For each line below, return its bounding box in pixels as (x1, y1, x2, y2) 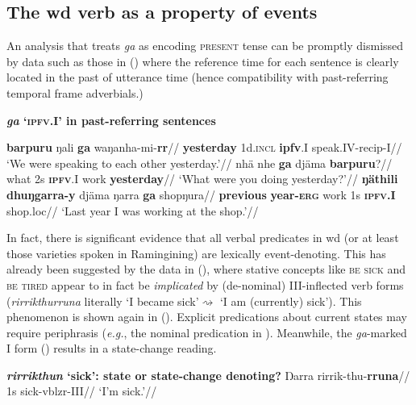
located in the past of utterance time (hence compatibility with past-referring (6, 69, 389, 86)
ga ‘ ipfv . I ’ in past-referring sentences (6, 111, 216, 128)
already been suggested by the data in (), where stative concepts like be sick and (6, 261, 406, 278)
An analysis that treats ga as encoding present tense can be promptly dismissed (6, 37, 404, 54)
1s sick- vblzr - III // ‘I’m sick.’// (6, 382, 157, 399)
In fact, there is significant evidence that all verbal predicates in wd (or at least (6, 229, 399, 246)
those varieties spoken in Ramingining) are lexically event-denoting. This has (6, 244, 386, 261)
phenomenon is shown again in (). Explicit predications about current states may (6, 308, 407, 325)
